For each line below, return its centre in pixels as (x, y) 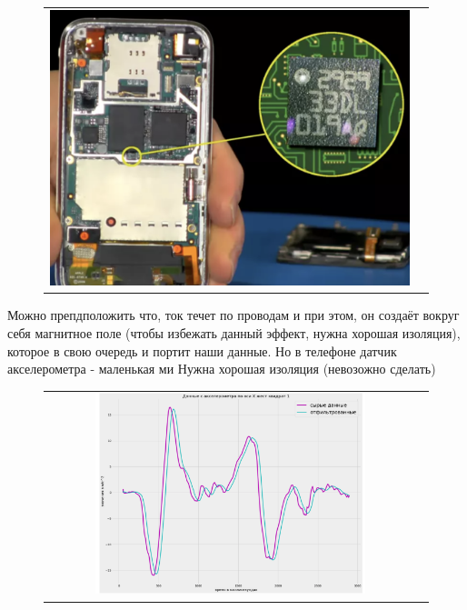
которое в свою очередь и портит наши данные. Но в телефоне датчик (202, 350)
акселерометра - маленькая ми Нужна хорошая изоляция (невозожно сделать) (222, 369)
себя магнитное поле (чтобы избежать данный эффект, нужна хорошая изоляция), (234, 332)
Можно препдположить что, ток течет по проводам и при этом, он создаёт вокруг (233, 315)
